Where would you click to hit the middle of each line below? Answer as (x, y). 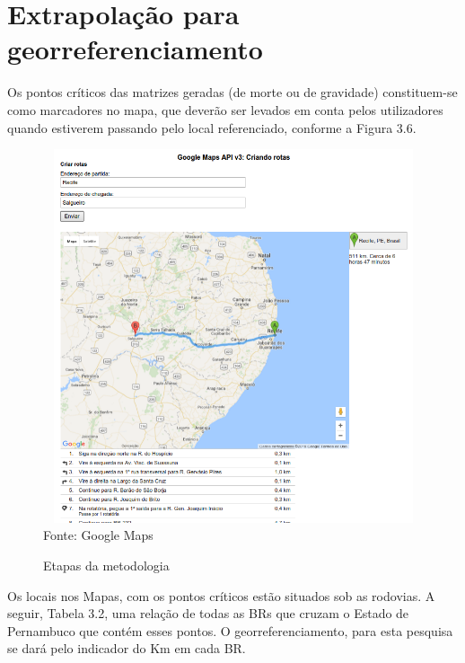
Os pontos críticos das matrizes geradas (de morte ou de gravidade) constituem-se (232, 92)
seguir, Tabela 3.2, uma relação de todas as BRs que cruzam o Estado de (208, 613)
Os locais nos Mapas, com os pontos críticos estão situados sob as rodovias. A (221, 595)
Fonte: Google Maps (98, 535)
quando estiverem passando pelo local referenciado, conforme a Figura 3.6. (212, 127)
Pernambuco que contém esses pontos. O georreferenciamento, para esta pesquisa (230, 630)
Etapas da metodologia (106, 566)
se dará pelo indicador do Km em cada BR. (127, 648)
